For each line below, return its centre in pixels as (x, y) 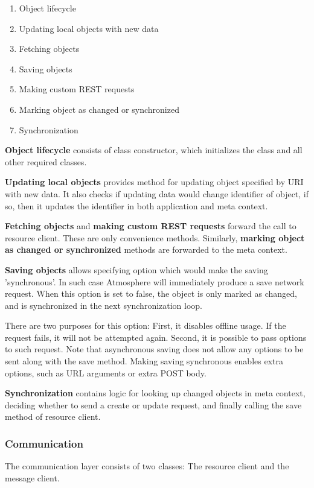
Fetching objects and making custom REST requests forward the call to (151, 226)
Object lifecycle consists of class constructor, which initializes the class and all (154, 150)
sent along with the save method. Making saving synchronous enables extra (144, 361)
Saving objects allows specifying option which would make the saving (136, 269)
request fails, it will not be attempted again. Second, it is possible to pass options (156, 337)
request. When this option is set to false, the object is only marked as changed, (151, 293)
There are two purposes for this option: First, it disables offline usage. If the (146, 325)
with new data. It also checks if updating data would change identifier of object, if (157, 193)
